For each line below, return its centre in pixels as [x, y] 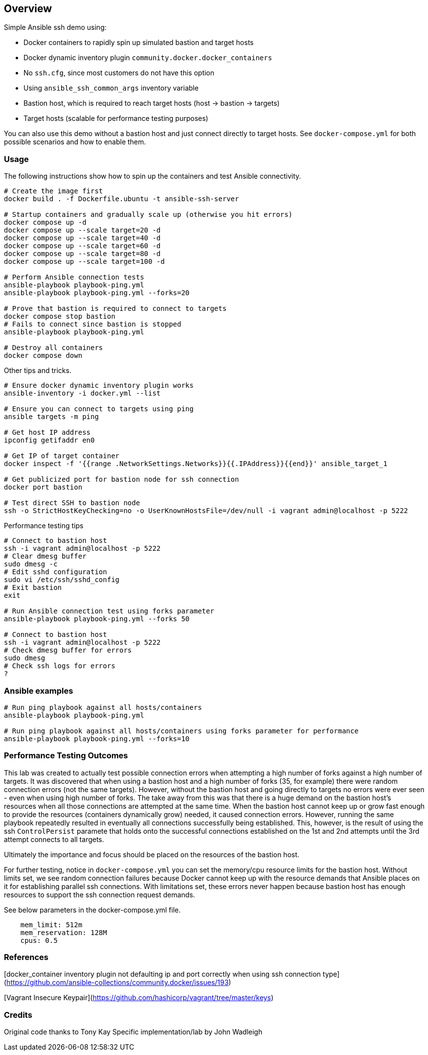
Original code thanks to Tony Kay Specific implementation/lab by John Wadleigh [133, 1032]
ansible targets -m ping [51, 417]
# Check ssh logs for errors [60, 666]
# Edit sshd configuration [56, 572]
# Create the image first [54, 191]
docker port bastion [43, 487]
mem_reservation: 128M [64, 932]
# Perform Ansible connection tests [74, 277]
